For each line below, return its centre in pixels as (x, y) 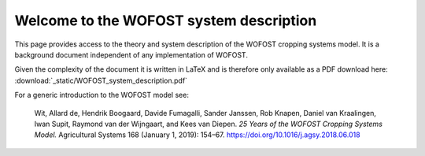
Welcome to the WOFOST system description (166, 20)
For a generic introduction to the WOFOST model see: (102, 95)
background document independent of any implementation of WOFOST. (131, 54)
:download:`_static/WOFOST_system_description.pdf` (101, 80)
